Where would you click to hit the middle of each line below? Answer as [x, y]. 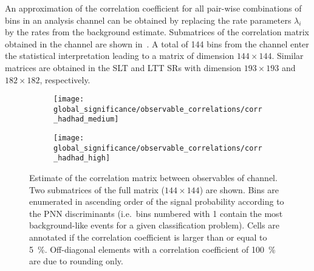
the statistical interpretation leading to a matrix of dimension [120, 56]
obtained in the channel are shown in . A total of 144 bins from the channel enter [157, 43]
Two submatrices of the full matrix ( [97, 189]
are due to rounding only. [76, 261]
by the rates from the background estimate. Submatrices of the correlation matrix [157, 32]
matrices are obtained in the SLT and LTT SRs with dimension [123, 67]
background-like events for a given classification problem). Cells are [154, 225]
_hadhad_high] [82, 158]
